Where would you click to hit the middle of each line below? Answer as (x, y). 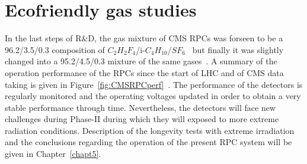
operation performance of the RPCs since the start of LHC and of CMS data (144, 72)
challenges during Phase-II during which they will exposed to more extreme (142, 119)
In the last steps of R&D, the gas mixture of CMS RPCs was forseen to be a (144, 38)
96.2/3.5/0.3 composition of (55, 49)
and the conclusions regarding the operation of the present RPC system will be (148, 142)
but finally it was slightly (238, 49)
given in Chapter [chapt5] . (53, 154)
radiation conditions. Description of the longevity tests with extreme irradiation (150, 130)
